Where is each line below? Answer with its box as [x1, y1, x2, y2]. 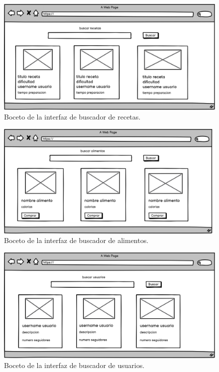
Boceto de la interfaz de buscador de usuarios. [4, 360, 145, 370]
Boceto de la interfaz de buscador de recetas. [4, 112, 141, 122]
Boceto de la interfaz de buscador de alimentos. [4, 235, 149, 246]
